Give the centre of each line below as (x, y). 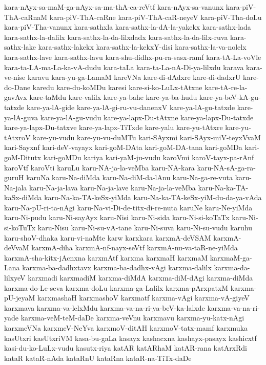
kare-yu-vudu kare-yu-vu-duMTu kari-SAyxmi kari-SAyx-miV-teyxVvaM (147, 137)
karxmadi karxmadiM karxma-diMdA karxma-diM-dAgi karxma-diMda (140, 278)
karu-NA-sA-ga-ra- (227, 167)
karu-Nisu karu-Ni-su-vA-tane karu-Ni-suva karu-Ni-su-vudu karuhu (145, 228)
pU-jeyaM (20, 298)
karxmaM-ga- (231, 257)
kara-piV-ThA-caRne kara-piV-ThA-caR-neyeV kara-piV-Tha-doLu (156, 17)
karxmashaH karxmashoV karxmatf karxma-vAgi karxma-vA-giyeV (143, 298)
